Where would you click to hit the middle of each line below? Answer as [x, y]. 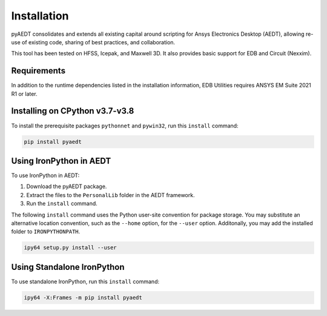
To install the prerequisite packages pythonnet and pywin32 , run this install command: [125, 126]
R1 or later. [24, 93]
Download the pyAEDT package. [67, 187]
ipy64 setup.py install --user [71, 248]
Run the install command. [62, 204]
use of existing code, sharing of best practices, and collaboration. [93, 42]
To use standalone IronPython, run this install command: [85, 281]
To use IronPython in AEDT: [45, 175]
